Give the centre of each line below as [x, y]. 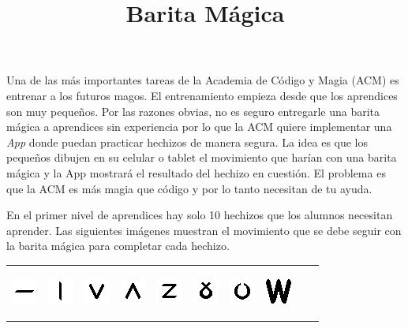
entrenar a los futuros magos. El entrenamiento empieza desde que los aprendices [202, 95]
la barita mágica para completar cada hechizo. [118, 246]
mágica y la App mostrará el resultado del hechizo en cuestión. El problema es [196, 172]
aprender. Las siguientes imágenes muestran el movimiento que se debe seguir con [204, 230]
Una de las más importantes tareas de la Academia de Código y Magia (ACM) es [203, 80]
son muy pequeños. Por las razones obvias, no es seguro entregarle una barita [193, 111]
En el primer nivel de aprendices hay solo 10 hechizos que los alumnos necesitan [200, 215]
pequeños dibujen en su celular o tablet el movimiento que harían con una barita [202, 157]
